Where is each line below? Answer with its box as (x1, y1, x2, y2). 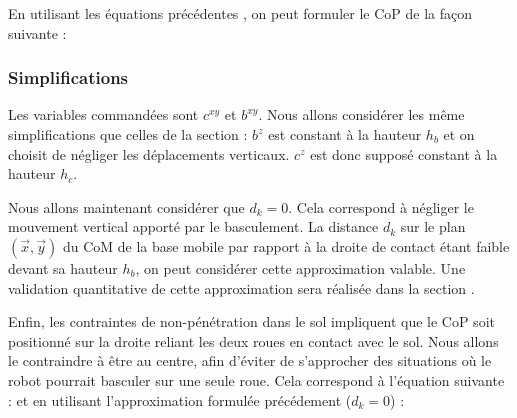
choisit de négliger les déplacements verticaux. (8, 143, 290, 164)
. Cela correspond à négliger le (288, 196, 474, 217)
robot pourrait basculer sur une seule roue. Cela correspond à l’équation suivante (8, 369, 505, 390)
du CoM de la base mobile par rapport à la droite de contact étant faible (62, 235, 510, 256)
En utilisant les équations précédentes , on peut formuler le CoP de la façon (8, 3, 472, 23)
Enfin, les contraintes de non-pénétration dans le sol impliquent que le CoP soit (8, 311, 495, 332)
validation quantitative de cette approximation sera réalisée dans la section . (8, 277, 475, 298)
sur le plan (400, 216, 466, 237)
